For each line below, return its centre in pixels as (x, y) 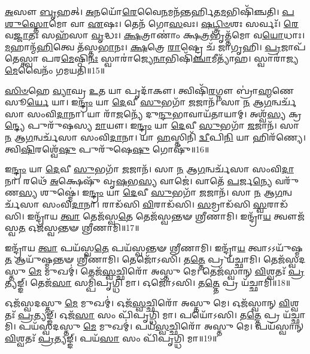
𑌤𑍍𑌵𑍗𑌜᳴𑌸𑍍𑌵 (289, 216)
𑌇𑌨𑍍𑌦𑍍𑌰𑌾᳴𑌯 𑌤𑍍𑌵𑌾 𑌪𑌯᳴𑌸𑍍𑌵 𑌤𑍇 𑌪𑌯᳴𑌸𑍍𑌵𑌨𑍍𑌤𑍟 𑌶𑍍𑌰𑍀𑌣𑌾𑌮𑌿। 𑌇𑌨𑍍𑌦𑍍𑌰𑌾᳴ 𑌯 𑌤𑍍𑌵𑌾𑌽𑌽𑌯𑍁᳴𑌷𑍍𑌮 (154, 247)
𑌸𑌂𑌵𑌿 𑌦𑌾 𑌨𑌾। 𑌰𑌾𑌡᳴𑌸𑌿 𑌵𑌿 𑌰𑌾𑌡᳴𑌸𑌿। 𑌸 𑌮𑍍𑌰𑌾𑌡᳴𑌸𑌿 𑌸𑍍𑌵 (154, 204)
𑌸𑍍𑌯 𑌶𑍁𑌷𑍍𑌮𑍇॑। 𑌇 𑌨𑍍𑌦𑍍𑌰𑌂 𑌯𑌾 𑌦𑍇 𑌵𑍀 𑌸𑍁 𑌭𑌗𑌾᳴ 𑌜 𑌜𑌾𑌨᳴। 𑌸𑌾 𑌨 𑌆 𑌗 (151, 192)
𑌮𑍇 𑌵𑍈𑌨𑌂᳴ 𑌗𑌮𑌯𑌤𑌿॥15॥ (55, 70)
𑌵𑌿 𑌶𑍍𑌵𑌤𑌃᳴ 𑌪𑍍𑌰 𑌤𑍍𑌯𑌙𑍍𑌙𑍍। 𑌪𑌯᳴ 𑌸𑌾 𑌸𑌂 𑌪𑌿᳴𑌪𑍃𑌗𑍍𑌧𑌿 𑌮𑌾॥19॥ (111, 338)
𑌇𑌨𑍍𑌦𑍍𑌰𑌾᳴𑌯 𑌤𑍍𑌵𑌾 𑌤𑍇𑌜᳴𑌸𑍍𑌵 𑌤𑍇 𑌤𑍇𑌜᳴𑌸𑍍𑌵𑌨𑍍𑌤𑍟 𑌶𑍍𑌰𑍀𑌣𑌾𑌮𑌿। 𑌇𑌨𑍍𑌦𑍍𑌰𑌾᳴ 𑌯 (149, 216)
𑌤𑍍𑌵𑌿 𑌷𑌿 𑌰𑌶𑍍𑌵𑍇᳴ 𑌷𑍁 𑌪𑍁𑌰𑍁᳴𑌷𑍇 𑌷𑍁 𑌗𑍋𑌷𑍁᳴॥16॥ (107, 149)
